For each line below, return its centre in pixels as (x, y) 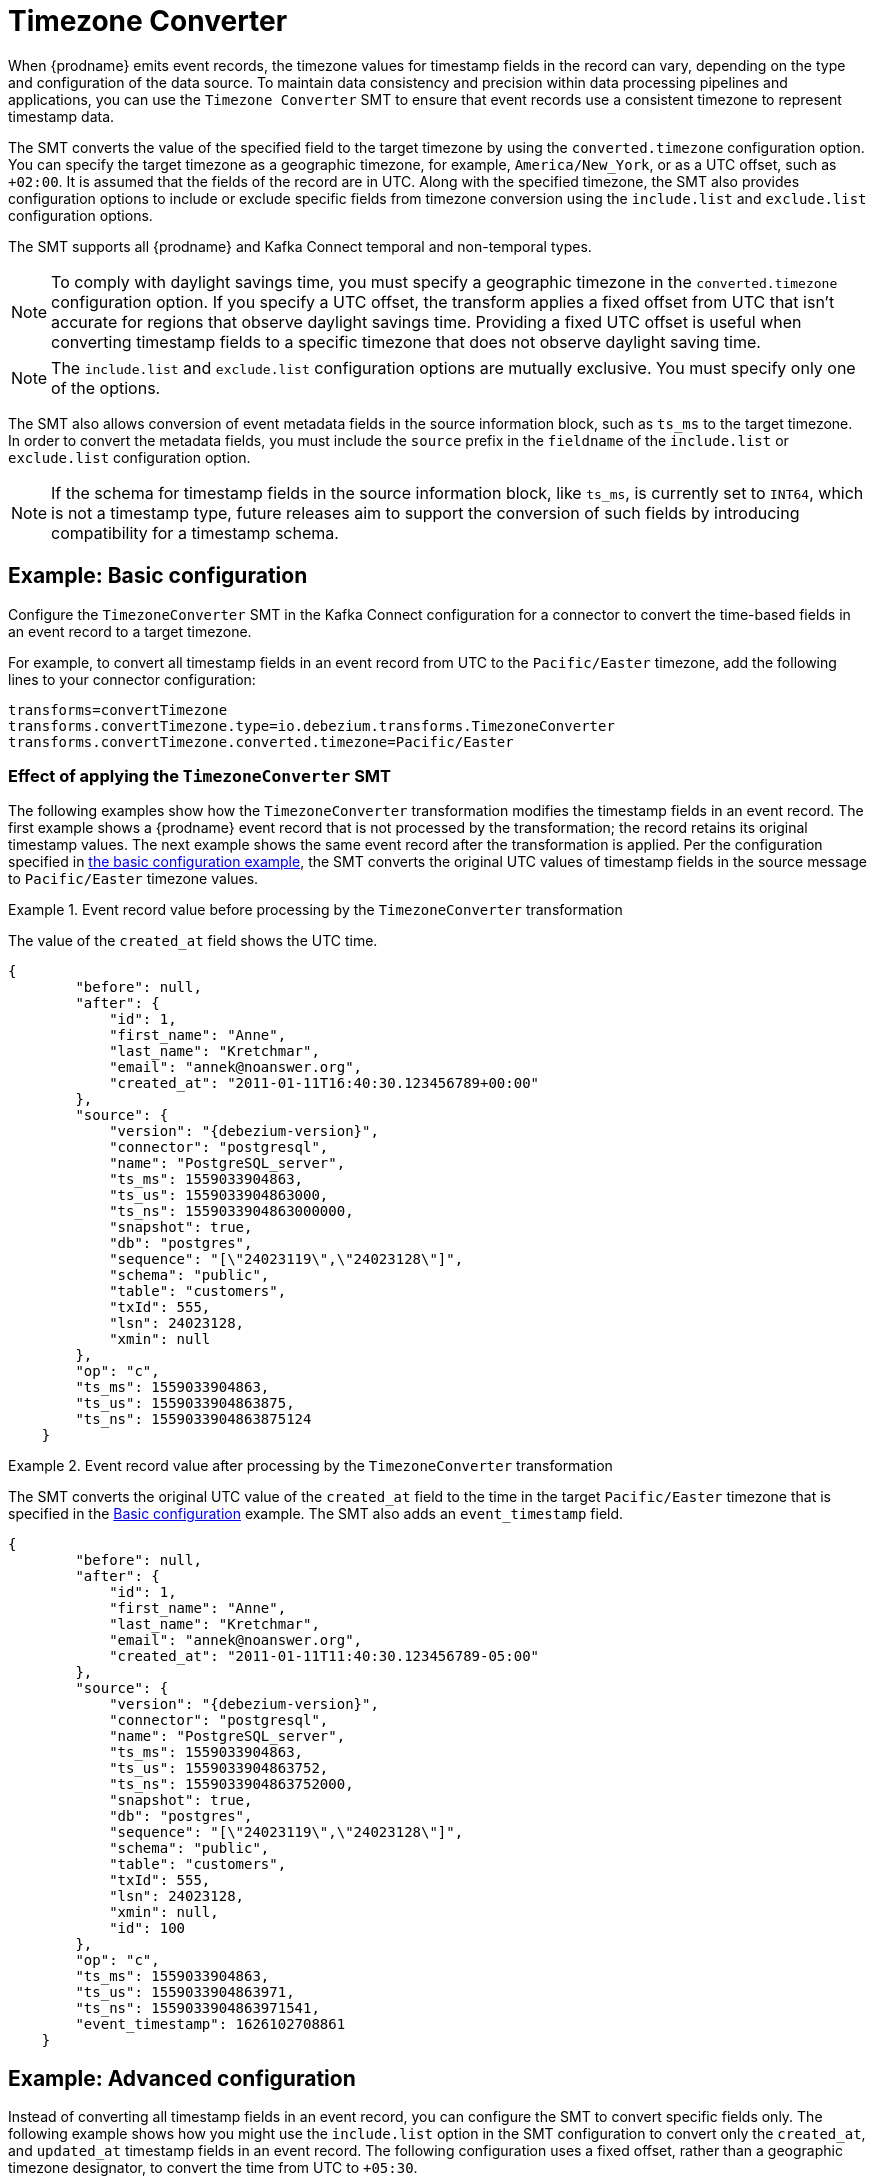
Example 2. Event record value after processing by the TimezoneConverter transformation (310, 1466)
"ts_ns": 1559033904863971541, (197, 2008)
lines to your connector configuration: (132, 679)
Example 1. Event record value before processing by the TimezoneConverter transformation (315, 910)
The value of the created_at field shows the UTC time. (193, 941)
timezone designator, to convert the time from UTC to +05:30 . (213, 2168)
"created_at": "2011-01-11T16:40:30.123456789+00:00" (324, 1083)
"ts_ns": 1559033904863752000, (231, 1784)
